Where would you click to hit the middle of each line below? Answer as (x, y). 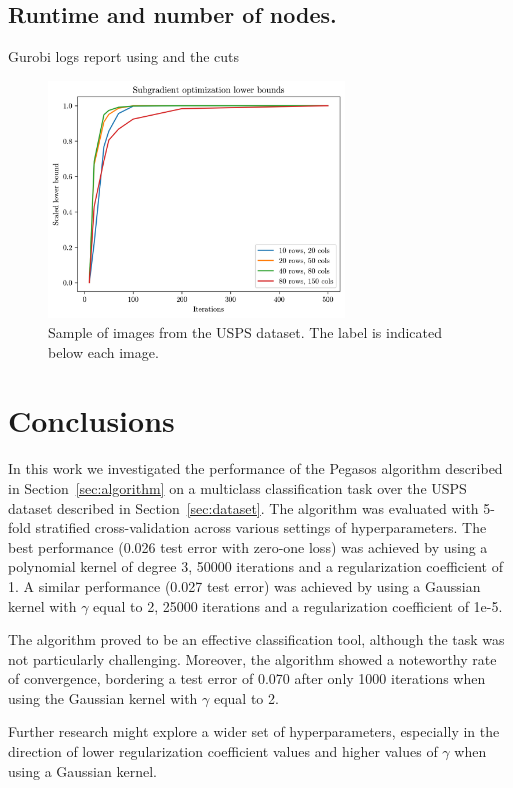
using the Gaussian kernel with (103, 697)
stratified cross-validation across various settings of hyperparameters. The (261, 527)
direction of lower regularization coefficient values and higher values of (223, 751)
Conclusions (91, 420)
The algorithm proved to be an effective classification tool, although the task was (256, 639)
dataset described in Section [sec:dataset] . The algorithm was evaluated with (243, 507)
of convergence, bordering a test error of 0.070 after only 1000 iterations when (247, 678)
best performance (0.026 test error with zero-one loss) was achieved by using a (248, 546)
